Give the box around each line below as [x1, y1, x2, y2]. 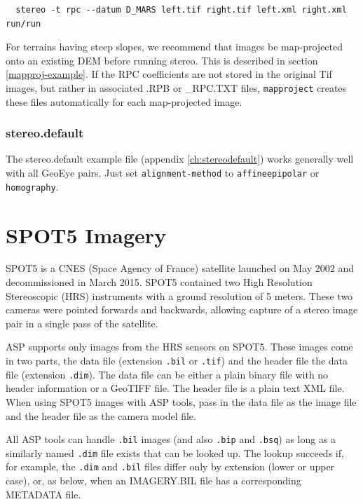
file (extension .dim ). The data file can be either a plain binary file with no [6, 367, 329, 381]
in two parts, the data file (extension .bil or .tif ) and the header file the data [6, 353, 348, 368]
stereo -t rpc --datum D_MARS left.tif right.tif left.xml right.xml [15, 5, 347, 15]
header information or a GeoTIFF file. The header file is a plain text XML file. [6, 381, 345, 395]
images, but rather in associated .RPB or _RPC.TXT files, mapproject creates [6, 80, 347, 95]
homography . [6, 179, 59, 193]
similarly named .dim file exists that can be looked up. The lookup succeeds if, [6, 445, 344, 460]
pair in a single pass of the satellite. [6, 315, 158, 330]
